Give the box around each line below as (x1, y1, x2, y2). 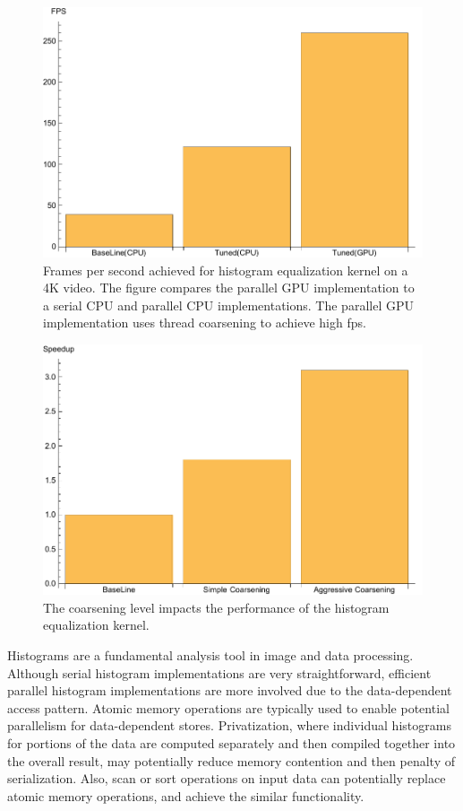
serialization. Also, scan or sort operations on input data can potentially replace (7, 769, 446, 788)
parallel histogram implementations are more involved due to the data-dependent (7, 681, 452, 700)
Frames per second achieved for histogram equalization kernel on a (43, 260, 408, 279)
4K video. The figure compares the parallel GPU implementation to (43, 278, 415, 297)
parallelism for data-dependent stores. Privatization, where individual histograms (7, 716, 451, 735)
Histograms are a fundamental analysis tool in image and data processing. (7, 646, 414, 665)
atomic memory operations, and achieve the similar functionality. (7, 786, 364, 805)
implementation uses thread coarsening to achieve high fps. (43, 313, 366, 332)
